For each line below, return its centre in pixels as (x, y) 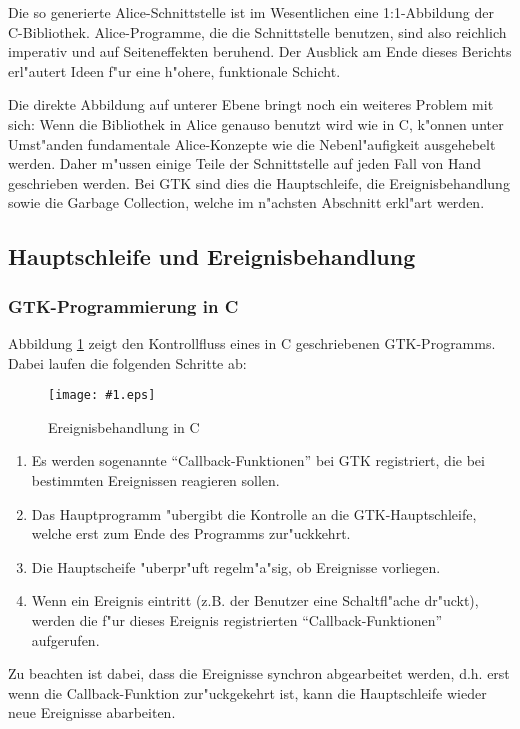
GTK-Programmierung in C (123, 305)
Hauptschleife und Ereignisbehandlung (212, 256)
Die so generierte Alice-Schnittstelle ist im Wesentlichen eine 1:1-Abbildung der (251, 12)
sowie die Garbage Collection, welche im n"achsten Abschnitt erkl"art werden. (246, 202)
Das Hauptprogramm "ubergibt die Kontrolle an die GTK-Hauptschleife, (254, 513)
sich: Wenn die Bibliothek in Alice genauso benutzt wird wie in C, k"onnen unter (256, 123)
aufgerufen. (65, 639)
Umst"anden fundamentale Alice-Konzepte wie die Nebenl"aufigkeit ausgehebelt (252, 143)
